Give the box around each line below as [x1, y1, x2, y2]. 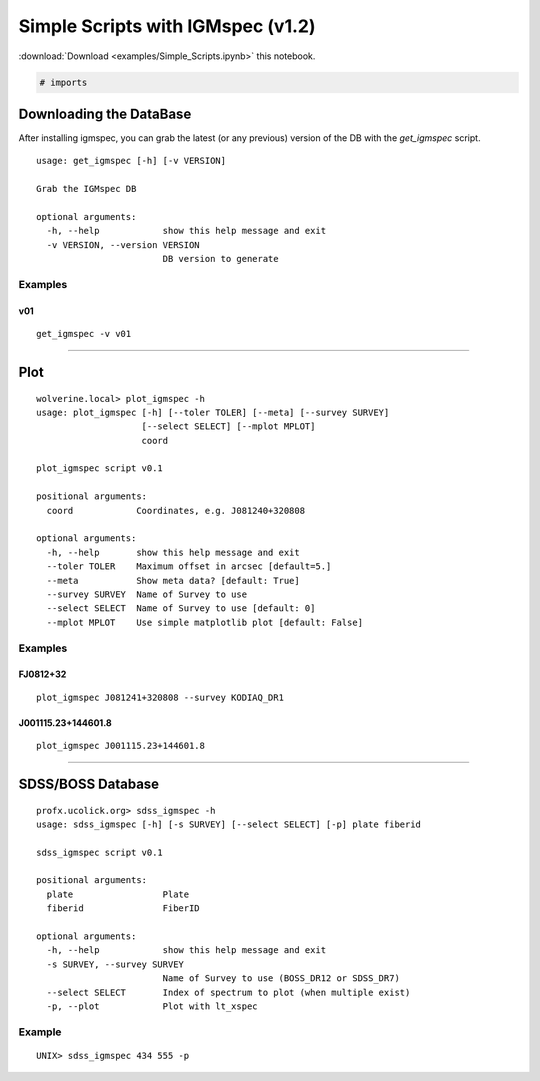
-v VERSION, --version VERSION [46, 239, 200, 250]
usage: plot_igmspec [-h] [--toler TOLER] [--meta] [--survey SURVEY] [36, 406, 390, 418]
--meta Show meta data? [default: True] [46, 575, 300, 586]
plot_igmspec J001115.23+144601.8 [36, 740, 205, 752]
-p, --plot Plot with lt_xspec [46, 1000, 259, 1012]
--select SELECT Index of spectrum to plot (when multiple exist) [46, 986, 411, 998]
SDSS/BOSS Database [18, 775, 160, 792]
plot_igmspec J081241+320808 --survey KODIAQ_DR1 [36, 691, 285, 703]
